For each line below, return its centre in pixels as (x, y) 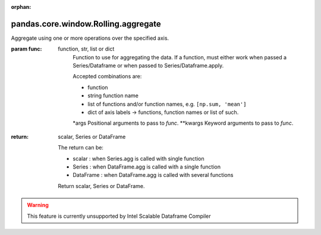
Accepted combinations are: (107, 77)
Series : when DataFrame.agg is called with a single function (147, 167)
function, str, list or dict (86, 49)
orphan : (21, 7)
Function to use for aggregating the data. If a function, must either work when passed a (180, 57)
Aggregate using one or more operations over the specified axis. (90, 38)
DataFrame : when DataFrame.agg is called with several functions (153, 175)
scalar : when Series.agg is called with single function (139, 158)
